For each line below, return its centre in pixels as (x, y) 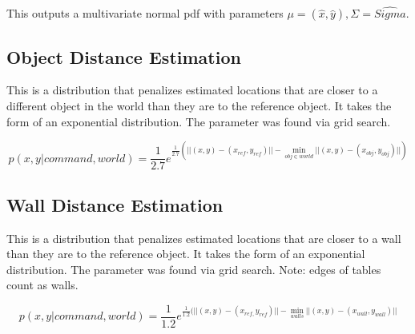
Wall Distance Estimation (115, 204)
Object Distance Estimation (124, 56)
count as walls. (42, 285)
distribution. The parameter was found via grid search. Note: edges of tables (194, 269)
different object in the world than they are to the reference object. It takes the (199, 106)
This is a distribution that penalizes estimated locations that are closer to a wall (204, 238)
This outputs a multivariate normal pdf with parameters (145, 13)
